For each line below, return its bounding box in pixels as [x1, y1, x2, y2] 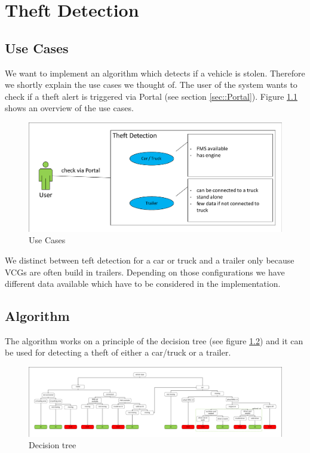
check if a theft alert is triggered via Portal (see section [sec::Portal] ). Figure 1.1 [5, 90, 297, 102]
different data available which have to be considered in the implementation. [5, 277, 281, 290]
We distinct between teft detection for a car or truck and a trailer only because [5, 253, 294, 266]
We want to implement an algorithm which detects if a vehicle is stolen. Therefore [5, 66, 305, 79]
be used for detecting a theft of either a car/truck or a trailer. [5, 346, 231, 359]
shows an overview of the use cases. [5, 102, 134, 114]
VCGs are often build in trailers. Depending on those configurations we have [5, 265, 285, 278]
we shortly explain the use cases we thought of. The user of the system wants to [5, 78, 297, 91]
